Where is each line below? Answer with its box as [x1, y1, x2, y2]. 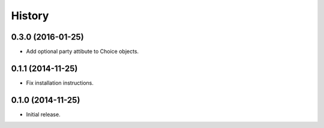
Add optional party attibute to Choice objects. [26, 48, 139, 55]
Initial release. [26, 111, 61, 118]
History [11, 9, 49, 22]
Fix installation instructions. [26, 79, 94, 87]
